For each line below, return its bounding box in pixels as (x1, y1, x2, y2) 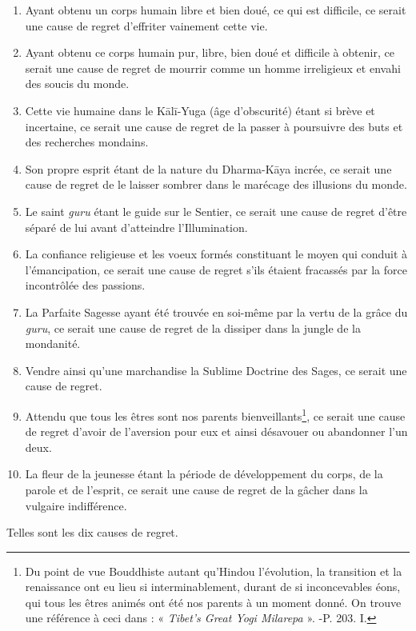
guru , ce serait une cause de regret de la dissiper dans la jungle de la (25, 319, 361, 336)
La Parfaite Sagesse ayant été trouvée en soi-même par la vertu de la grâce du (25, 303, 408, 320)
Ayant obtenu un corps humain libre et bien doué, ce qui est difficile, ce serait (25, 2, 406, 18)
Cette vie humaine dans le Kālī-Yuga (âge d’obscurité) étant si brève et (25, 102, 375, 118)
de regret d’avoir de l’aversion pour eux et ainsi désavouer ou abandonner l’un (25, 423, 408, 440)
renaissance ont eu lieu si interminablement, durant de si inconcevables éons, (25, 578, 401, 595)
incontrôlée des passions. (25, 277, 146, 294)
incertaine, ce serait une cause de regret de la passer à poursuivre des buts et (25, 118, 403, 134)
